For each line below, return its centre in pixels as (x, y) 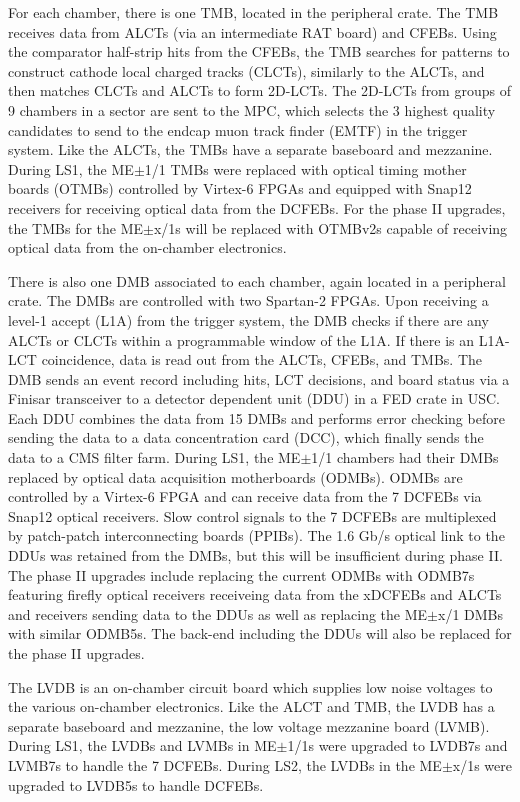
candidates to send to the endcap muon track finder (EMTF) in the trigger (238, 129)
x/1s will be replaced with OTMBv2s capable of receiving (330, 227)
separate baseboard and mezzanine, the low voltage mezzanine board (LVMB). (249, 725)
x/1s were (482, 764)
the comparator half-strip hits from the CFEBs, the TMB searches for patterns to (259, 51)
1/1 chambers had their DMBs (405, 457)
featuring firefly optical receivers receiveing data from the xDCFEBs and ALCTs (255, 594)
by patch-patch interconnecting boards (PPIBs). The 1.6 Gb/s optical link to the (256, 535)
